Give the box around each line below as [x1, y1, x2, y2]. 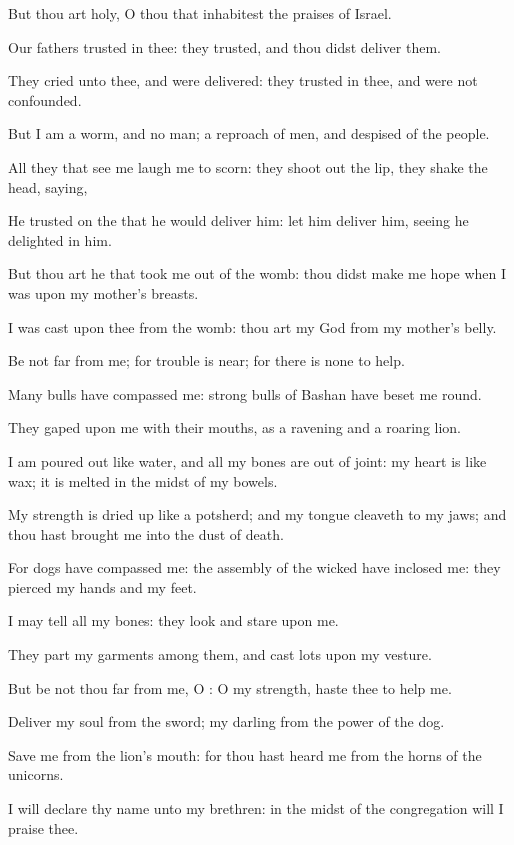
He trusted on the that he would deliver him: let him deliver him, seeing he [8, 210, 469, 231]
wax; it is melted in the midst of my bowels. [8, 470, 278, 491]
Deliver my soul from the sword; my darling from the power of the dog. [8, 711, 445, 732]
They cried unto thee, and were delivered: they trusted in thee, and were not [8, 70, 478, 91]
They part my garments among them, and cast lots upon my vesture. [8, 644, 432, 665]
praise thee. [8, 817, 79, 838]
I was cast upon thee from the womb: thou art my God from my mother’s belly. [8, 316, 497, 337]
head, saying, [8, 176, 88, 197]
